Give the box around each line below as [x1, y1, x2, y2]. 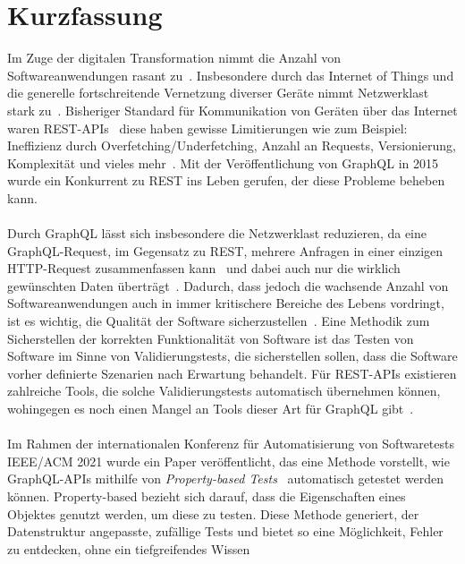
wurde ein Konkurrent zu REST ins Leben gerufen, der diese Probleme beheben [7, 171, 445, 190]
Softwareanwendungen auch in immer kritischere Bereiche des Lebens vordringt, [7, 294, 444, 312]
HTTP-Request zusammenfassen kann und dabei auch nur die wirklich [7, 259, 401, 278]
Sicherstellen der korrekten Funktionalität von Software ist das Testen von [7, 329, 414, 347]
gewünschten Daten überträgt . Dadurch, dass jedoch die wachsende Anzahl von [7, 276, 449, 295]
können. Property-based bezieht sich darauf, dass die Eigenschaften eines [7, 486, 406, 505]
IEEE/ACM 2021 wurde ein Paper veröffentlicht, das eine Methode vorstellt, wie [7, 451, 450, 470]
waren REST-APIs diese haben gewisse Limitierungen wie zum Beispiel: [7, 118, 408, 137]
